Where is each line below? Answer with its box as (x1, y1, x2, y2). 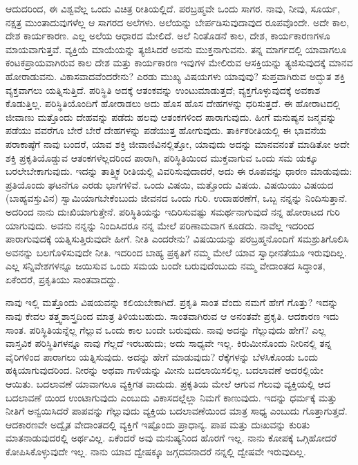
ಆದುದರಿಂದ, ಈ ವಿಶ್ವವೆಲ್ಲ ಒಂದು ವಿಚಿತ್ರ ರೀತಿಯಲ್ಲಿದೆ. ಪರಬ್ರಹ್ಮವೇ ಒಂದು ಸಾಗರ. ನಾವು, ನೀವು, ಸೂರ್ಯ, (6, 1, 340, 15)
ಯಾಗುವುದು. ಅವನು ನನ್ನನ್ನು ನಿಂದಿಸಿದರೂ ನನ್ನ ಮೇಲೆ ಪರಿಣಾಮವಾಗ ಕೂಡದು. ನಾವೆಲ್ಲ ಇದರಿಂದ (6, 218, 314, 232)
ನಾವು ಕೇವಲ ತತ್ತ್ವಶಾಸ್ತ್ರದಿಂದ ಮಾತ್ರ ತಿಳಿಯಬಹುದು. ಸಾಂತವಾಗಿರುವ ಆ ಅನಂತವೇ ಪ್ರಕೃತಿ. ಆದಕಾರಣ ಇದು (6, 309, 339, 323)
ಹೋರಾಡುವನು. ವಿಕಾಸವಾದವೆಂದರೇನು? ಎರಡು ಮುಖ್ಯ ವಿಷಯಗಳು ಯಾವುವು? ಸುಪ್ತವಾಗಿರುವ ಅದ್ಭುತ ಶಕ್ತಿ (6, 68, 346, 83)
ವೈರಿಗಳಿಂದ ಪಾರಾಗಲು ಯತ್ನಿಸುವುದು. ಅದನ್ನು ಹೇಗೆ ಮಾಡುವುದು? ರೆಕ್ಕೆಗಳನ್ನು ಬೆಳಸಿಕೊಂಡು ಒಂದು (6, 349, 318, 363)
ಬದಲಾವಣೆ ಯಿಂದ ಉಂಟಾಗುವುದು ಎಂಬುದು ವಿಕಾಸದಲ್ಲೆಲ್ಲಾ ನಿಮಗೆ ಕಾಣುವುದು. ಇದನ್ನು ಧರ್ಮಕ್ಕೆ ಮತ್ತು (6, 390, 337, 404)
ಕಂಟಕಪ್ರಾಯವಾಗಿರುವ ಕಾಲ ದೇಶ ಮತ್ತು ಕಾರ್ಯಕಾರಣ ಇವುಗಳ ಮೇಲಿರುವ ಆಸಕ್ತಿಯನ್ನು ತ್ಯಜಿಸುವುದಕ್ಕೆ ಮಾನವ (6, 55, 353, 70)
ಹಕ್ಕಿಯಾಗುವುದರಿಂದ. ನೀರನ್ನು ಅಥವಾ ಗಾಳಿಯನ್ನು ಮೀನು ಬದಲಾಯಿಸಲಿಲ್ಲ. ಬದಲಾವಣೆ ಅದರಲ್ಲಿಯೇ (6, 363, 323, 377)
